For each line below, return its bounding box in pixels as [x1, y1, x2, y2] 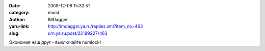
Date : [9, 3, 21, 8]
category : [9, 10, 30, 16]
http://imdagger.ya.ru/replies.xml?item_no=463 [48, 24, 143, 29]
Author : [9, 16, 26, 22]
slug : [9, 30, 20, 36]
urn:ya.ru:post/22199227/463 [48, 30, 107, 36]
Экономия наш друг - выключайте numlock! [9, 39, 101, 45]
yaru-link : [9, 24, 29, 29]
